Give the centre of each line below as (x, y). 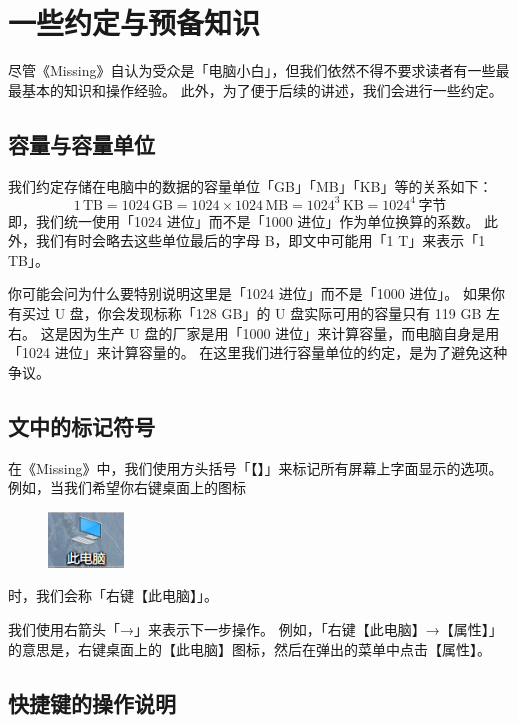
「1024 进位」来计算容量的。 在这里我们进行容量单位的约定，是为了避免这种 (258, 352)
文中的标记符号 (81, 425)
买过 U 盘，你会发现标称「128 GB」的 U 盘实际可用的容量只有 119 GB (251, 312)
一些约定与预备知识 (134, 22)
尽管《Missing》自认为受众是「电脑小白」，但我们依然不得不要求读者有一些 (252, 70)
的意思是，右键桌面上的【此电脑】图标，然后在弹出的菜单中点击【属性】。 (249, 648)
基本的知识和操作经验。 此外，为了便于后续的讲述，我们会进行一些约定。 (262, 89)
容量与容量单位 (81, 143)
